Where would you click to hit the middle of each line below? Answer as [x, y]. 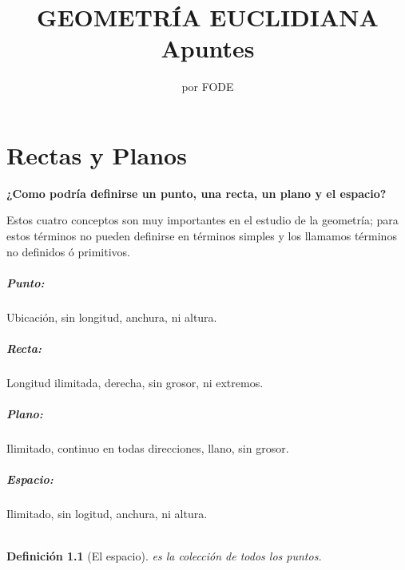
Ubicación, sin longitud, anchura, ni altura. [112, 317]
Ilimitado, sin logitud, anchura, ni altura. [107, 514]
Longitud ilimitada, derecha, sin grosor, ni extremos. [135, 382]
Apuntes [208, 48]
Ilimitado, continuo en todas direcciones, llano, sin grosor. [148, 448]
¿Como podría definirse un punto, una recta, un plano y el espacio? [197, 193]
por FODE [208, 87]
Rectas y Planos [97, 154]
